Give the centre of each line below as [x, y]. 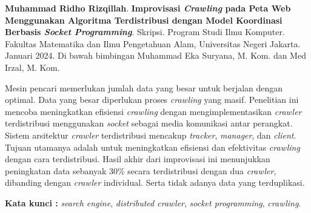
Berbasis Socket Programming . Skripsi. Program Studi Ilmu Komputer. [145, 32]
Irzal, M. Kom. [32, 67]
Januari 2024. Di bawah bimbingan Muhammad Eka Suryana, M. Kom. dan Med [155, 55]
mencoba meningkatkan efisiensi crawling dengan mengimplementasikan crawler [153, 111]
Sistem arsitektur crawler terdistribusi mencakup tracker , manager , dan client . [151, 135]
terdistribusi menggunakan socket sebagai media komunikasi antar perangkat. [149, 123]
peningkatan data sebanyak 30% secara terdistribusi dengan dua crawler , [141, 170]
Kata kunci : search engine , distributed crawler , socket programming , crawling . [153, 202]
